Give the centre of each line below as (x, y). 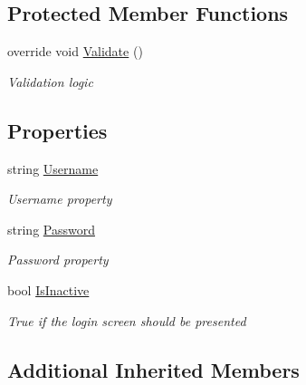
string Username (53, 168)
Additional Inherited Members (153, 369)
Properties (57, 130)
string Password (51, 229)
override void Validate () (75, 51)
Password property (58, 260)
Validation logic (50, 81)
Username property (60, 199)
